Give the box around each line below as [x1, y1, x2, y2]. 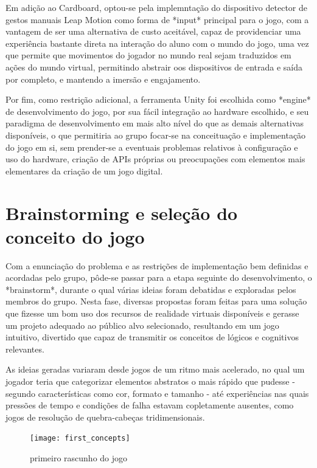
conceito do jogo [5, 224, 145, 249]
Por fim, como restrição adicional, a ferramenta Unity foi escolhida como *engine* [5, 93, 311, 106]
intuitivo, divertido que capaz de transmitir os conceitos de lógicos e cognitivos [5, 331, 299, 343]
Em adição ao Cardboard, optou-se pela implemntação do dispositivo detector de [5, 1, 307, 13]
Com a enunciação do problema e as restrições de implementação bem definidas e [5, 259, 308, 272]
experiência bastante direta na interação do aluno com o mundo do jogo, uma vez [5, 36, 309, 49]
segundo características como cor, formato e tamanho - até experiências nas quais [5, 387, 309, 399]
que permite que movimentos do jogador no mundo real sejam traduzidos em [5, 49, 291, 61]
